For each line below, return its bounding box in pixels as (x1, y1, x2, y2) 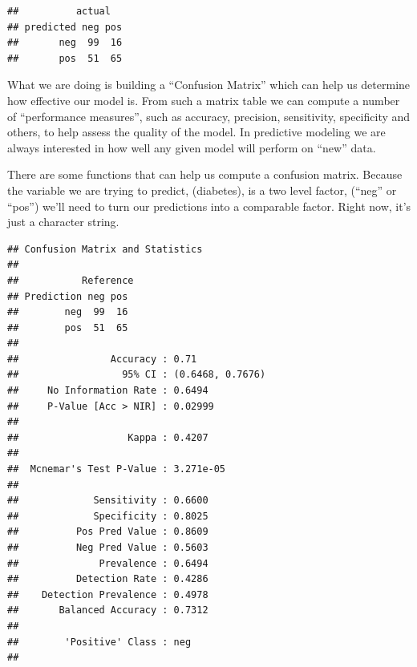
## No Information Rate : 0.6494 (7, 385, 208, 397)
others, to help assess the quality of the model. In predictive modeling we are (7, 123, 386, 140)
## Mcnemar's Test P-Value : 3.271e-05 (7, 463, 226, 475)
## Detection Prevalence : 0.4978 (7, 588, 208, 600)
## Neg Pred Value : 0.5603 (7, 542, 208, 553)
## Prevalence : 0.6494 (7, 557, 208, 569)
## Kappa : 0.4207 (7, 431, 208, 443)
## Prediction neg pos (7, 290, 128, 302)
